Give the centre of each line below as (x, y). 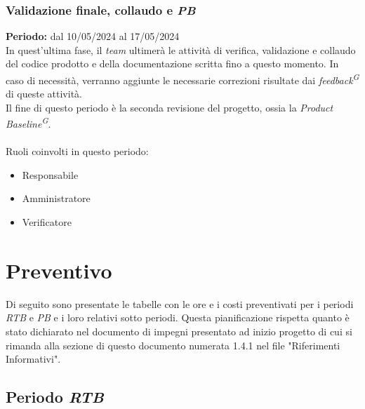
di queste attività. (44, 94)
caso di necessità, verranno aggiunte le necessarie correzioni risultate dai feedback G (182, 79)
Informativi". (33, 359)
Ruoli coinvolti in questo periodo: (77, 151)
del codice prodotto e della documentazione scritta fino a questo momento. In (172, 63)
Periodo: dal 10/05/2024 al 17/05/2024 (93, 36)
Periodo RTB (55, 397)
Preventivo (59, 270)
